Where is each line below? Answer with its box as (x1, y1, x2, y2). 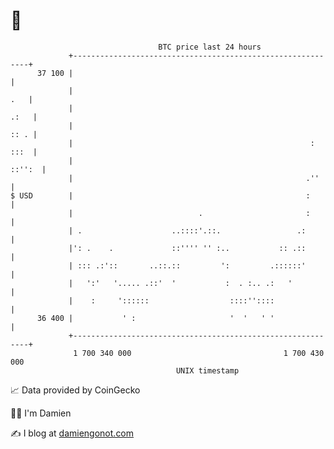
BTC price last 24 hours (158, 42, 262, 52)
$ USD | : (10, 190, 311, 201)
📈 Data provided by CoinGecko (10, 384, 141, 396)
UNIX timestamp (175, 365, 240, 376)
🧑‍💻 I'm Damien (10, 407, 72, 419)
